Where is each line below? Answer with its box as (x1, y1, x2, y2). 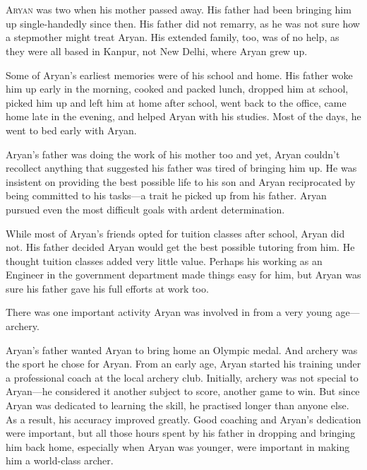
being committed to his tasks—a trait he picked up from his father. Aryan (6, 188, 327, 203)
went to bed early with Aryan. (6, 122, 137, 137)
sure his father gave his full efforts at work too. (6, 281, 209, 295)
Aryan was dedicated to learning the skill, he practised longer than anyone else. (6, 398, 349, 413)
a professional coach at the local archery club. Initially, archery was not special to (6, 370, 359, 384)
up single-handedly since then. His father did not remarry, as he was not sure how (6, 16, 360, 30)
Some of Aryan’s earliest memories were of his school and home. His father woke (6, 67, 353, 82)
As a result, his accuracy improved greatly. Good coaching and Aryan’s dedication (6, 411, 361, 426)
